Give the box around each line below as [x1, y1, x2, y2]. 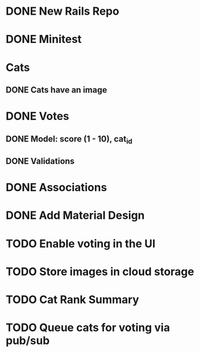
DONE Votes [6, 109, 70, 123]
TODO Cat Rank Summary [6, 293, 139, 307]
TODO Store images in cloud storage [6, 265, 194, 278]
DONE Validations [6, 156, 75, 167]
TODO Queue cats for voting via [6, 321, 171, 335]
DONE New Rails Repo [6, 4, 120, 18]
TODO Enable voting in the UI [6, 237, 156, 251]
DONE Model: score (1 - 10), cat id [6, 134, 133, 145]
